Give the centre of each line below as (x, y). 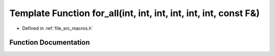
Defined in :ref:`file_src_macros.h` (58, 28)
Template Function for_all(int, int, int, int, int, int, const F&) (134, 13)
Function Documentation (50, 43)
